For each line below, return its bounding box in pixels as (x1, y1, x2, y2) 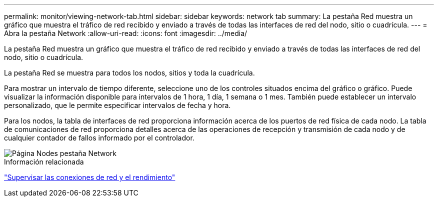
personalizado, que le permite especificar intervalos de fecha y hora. (4, 101, 231, 109)
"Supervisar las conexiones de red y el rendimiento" (4, 173, 175, 181)
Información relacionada (4, 157, 84, 166)
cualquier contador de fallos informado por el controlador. (4, 133, 194, 142)
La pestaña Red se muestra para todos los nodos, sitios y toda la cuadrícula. (4, 68, 255, 77)
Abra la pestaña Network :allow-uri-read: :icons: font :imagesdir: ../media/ (4, 29, 247, 37)
